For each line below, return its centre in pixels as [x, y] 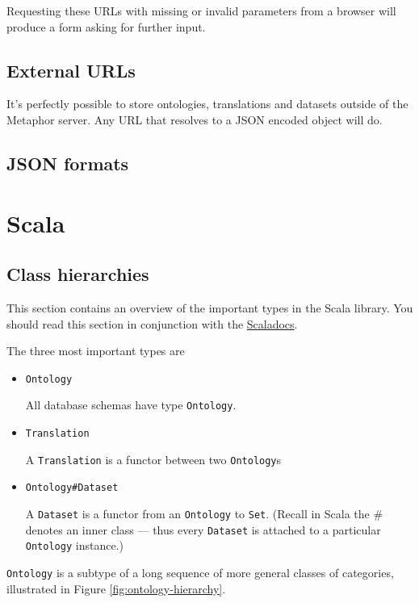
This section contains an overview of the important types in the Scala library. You [210, 307]
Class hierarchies [78, 274]
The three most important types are [96, 351]
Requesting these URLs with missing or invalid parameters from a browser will [201, 10]
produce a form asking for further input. [106, 26]
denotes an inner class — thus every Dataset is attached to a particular [203, 529]
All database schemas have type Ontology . [131, 405]
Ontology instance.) [74, 545]
